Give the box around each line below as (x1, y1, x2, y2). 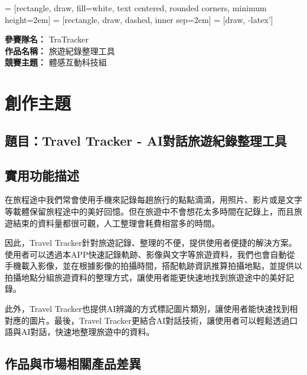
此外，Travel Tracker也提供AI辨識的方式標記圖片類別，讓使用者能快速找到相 (5, 302, 298, 315)
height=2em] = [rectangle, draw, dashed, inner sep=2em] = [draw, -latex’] (5, 13, 273, 25)
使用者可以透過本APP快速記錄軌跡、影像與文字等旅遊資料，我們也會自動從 (5, 248, 295, 260)
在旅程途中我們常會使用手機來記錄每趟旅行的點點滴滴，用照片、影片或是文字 (5, 193, 302, 206)
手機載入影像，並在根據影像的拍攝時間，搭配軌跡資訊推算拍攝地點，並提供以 (5, 259, 302, 272)
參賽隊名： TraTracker (5, 33, 89, 45)
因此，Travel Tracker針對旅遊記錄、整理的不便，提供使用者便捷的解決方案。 (5, 236, 297, 249)
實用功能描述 (5, 166, 79, 184)
